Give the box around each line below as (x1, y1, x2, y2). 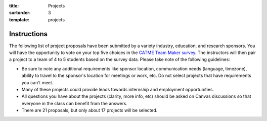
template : (9, 16, 30, 22)
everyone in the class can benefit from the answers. (21, 100, 128, 106)
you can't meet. (21, 79, 54, 85)
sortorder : (9, 10, 31, 16)
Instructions (9, 30, 48, 38)
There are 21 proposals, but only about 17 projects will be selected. (21, 107, 158, 114)
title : (9, 3, 19, 8)
